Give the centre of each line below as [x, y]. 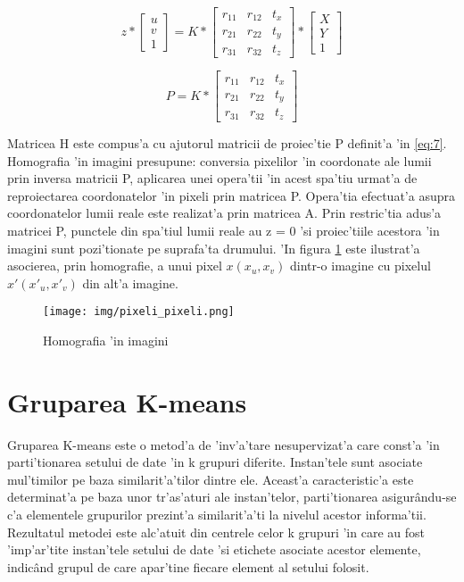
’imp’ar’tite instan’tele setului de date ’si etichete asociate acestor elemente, [214, 549]
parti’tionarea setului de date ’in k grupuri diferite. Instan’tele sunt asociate [215, 462]
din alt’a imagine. [130, 283]
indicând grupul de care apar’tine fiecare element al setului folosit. [188, 566]
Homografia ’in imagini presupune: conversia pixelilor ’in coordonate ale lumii [220, 160]
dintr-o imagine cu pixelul [360, 266]
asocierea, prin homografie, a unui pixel [115, 266]
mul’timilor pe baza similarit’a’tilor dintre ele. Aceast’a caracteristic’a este [211, 479]
